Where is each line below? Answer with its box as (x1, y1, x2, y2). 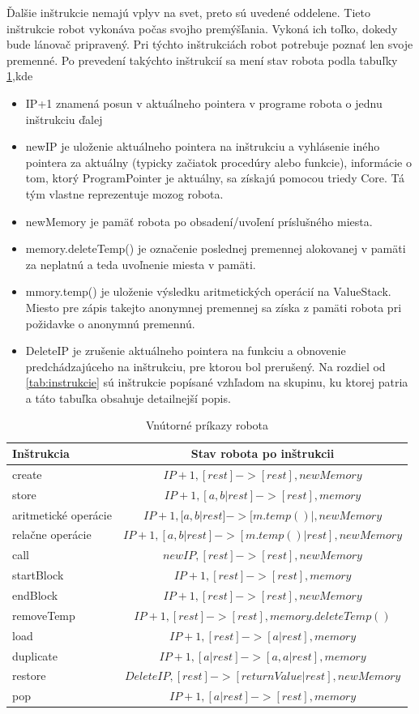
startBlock (12, 566, 64, 584)
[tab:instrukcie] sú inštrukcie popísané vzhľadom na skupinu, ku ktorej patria (25, 374, 408, 391)
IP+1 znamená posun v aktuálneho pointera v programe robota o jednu (25, 94, 383, 111)
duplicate (12, 647, 58, 664)
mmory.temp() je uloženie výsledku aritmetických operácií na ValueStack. (25, 283, 391, 300)
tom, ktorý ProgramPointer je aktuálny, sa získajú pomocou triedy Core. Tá (25, 169, 404, 186)
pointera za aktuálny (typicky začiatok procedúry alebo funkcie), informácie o (25, 153, 412, 170)
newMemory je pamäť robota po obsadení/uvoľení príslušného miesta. (25, 212, 373, 229)
